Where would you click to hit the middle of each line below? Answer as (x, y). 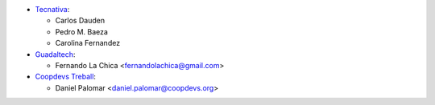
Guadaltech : (55, 54)
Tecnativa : (52, 9)
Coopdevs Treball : (66, 77)
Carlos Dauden (80, 21)
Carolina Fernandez (88, 43)
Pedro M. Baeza (82, 31)
